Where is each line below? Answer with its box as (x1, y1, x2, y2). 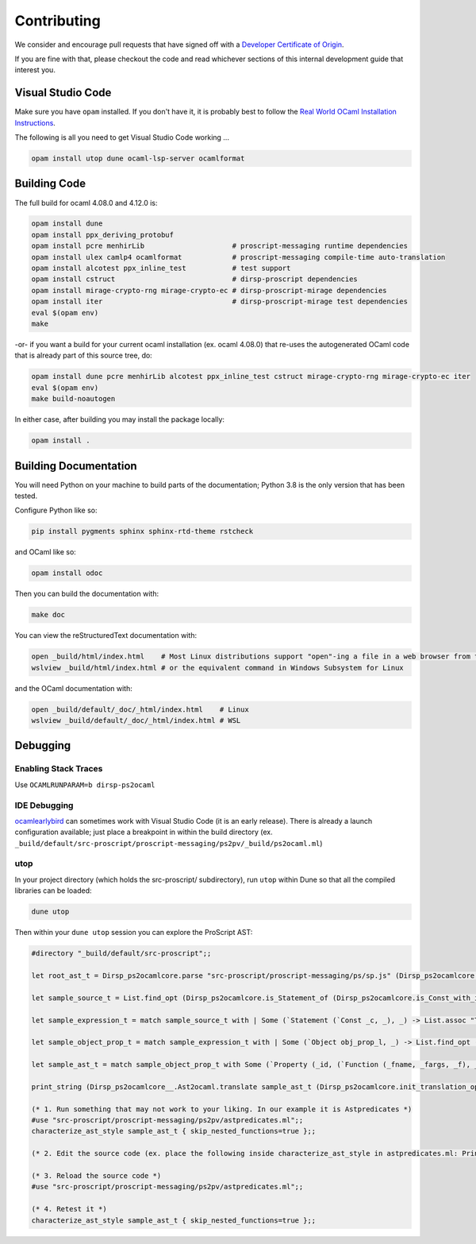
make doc (31, 610, 66, 620)
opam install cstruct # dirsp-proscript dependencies (31, 275, 359, 284)
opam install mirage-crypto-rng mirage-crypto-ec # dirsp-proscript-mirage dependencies (31, 286, 388, 295)
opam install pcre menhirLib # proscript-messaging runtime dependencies (31, 241, 409, 250)
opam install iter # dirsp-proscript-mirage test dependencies (31, 297, 409, 306)
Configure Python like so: (14, 505, 98, 516)
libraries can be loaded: (14, 886, 92, 895)
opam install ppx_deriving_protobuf (31, 230, 175, 239)
